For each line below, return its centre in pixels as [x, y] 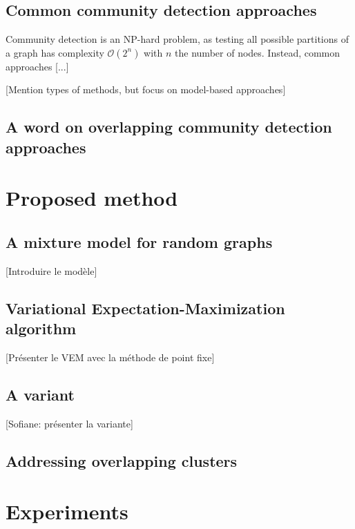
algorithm [41, 328]
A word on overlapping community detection [169, 127]
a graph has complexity [55, 52]
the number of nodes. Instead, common [258, 52]
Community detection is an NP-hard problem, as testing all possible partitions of [177, 39]
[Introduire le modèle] [51, 270]
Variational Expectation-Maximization [145, 308]
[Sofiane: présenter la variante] [69, 423]
